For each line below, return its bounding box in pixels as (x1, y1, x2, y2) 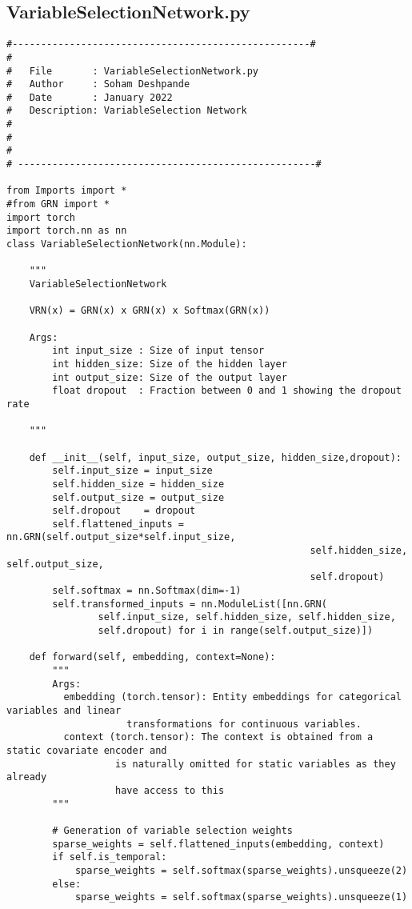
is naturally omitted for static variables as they (115, 758, 396, 770)
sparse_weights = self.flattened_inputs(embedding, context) (52, 838, 385, 850)
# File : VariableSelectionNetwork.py (6, 65, 258, 77)
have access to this (115, 784, 225, 796)
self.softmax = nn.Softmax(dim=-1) (52, 585, 242, 597)
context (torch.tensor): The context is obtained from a (63, 731, 374, 743)
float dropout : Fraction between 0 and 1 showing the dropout (52, 385, 402, 397)
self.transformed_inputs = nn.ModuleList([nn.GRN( (52, 598, 327, 610)
